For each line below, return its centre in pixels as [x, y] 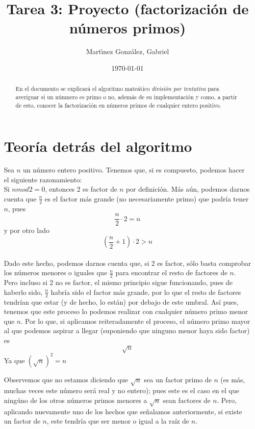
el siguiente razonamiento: [43, 179]
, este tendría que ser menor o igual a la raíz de [118, 421]
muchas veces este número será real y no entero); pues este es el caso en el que [122, 390]
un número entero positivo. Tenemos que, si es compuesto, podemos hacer [134, 170]
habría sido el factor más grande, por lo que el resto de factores [146, 292]
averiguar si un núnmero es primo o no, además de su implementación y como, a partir [126, 97]
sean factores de [187, 400]
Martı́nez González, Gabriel [127, 51]
